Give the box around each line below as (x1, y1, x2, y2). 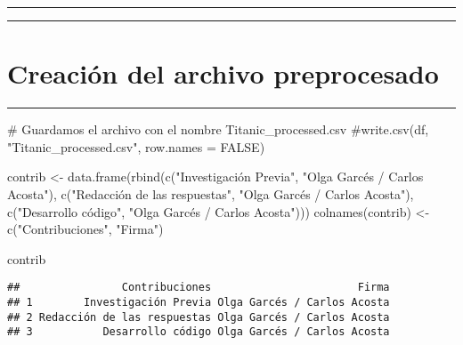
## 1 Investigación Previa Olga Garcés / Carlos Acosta (7, 295, 390, 309)
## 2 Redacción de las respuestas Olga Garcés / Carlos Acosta (7, 310, 390, 324)
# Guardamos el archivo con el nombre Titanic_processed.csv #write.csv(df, (7, 120, 429, 139)
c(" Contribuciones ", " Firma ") (7, 220, 164, 238)
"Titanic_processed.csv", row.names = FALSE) (7, 137, 265, 156)
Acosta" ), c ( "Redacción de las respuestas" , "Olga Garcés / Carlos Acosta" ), (7, 184, 414, 203)
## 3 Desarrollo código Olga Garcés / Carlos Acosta (7, 325, 390, 339)
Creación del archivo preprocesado (7, 55, 439, 92)
